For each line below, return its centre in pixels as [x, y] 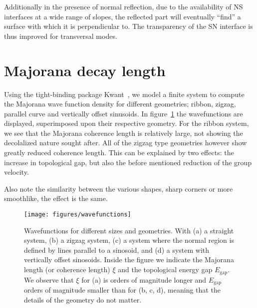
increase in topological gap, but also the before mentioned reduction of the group [128, 162]
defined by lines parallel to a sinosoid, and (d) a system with [117, 250]
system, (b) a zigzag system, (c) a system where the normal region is [129, 240]
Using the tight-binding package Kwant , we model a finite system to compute [124, 94]
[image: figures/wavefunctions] [78, 215]
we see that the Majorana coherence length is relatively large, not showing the [124, 133]
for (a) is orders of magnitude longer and [144, 279]
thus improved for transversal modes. [61, 36]
